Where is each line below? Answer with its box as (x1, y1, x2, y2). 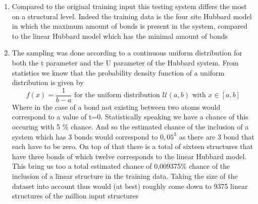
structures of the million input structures (12, 190, 139, 201)
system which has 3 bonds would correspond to (12, 131, 158, 142)
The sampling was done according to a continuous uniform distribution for (12, 47, 242, 58)
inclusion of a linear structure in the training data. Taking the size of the (12, 170, 238, 181)
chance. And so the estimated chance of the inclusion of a (71, 121, 249, 131)
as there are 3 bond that (179, 131, 254, 142)
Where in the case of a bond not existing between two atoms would (12, 101, 221, 112)
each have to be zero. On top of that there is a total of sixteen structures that (12, 141, 253, 152)
